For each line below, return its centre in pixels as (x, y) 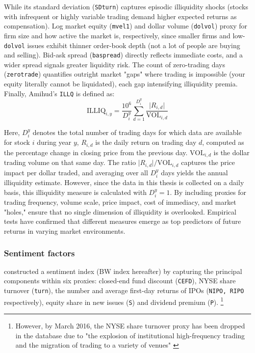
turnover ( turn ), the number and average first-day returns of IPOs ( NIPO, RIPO (124, 290)
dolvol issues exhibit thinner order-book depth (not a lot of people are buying (122, 45)
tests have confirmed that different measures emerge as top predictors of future (123, 221)
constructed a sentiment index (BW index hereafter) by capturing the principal (123, 271)
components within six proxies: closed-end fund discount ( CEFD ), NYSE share (120, 281)
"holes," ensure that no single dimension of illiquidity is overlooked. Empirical (120, 211)
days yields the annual (194, 172)
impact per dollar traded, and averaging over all (76, 172)
